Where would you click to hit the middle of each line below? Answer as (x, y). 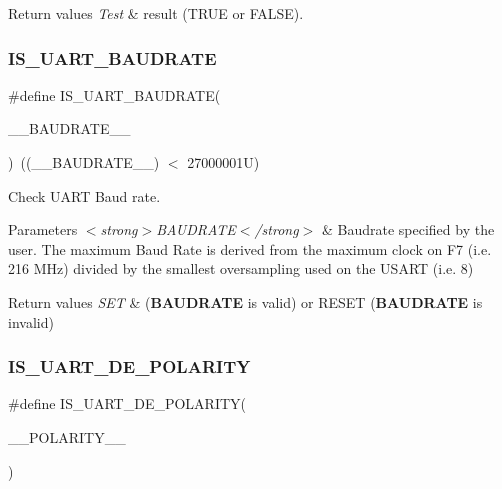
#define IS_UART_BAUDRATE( (114, 94)
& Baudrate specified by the (408, 229)
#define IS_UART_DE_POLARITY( (127, 403)
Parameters (43, 229)
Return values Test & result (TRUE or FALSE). (156, 13)
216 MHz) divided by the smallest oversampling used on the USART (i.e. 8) (241, 268)
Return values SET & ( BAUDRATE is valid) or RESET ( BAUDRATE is (245, 301)
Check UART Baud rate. (84, 195)
